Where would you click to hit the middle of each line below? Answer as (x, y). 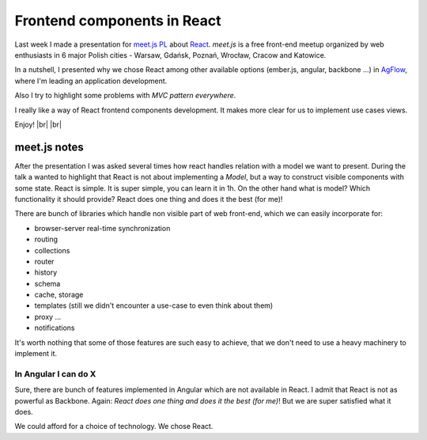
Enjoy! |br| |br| (38, 124)
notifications (55, 328)
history (46, 272)
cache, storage (59, 295)
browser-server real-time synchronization (102, 228)
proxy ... (48, 317)
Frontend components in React (118, 21)
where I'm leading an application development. (91, 81)
